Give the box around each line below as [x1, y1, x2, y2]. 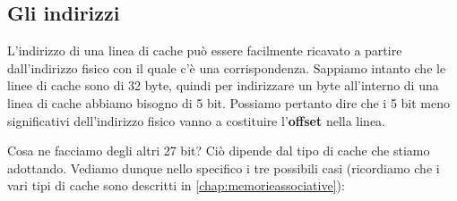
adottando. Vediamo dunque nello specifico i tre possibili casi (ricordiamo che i [7, 158, 440, 177]
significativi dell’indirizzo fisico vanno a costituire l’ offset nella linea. [7, 111, 386, 130]
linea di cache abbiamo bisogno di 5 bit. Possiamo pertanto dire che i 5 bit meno [7, 93, 450, 112]
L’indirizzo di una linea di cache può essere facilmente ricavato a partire [7, 41, 402, 60]
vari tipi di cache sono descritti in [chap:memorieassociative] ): [7, 176, 345, 195]
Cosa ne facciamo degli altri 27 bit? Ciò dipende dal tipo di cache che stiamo [7, 141, 430, 160]
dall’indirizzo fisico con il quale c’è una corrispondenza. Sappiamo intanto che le [7, 58, 446, 77]
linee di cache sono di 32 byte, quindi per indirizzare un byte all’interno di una [7, 76, 439, 95]
